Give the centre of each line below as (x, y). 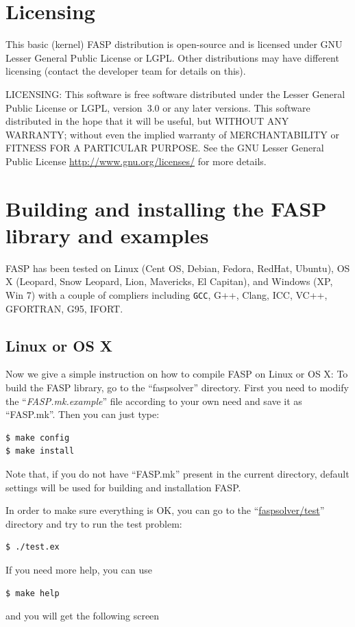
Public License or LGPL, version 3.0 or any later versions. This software (158, 107)
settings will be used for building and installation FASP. (123, 487)
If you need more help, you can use (79, 569)
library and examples (107, 235)
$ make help (33, 593)
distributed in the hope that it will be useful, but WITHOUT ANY (147, 121)
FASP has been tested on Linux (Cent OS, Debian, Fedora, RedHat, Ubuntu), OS (178, 268)
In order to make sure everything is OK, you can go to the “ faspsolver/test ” (165, 510)
